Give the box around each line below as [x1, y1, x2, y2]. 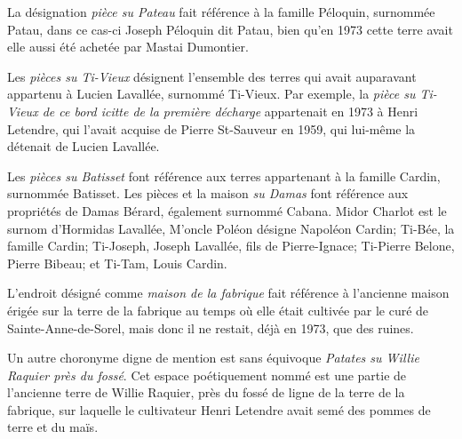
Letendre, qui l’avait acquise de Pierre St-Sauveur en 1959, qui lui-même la [7, 119, 416, 138]
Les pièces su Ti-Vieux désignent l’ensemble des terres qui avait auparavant [7, 67, 417, 85]
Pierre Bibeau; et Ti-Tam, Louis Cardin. [7, 253, 227, 272]
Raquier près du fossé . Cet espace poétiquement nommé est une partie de [7, 365, 407, 384]
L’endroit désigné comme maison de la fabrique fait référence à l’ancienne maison [7, 283, 450, 302]
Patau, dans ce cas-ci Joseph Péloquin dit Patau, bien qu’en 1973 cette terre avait [7, 20, 453, 38]
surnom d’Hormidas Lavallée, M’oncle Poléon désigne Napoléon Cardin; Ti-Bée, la [7, 219, 455, 237]
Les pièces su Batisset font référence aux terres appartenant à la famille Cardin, [7, 166, 441, 185]
